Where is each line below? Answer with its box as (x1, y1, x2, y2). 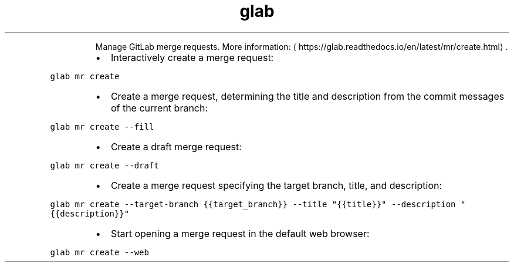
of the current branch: (110, 102, 208, 114)
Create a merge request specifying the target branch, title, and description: (110, 179, 442, 191)
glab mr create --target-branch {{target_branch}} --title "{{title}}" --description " (50, 199, 466, 209)
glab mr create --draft (50, 160, 159, 170)
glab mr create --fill (50, 121, 154, 131)
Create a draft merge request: (110, 140, 242, 153)
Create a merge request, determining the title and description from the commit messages (110, 90, 505, 102)
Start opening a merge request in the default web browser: (110, 227, 370, 239)
